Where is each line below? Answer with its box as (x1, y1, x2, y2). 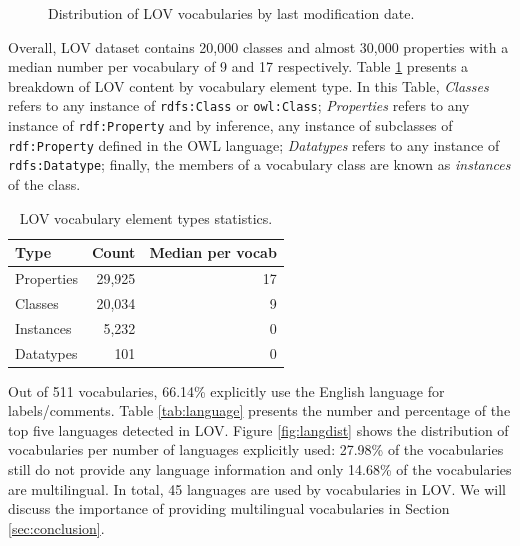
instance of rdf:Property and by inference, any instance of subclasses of (8, 115, 453, 136)
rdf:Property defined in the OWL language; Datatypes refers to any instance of (8, 134, 500, 155)
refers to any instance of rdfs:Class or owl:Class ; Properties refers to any (8, 95, 470, 116)
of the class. (8, 174, 81, 194)
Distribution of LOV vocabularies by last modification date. (48, 3, 415, 23)
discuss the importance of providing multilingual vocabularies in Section (8, 498, 450, 519)
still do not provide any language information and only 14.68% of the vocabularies (8, 459, 512, 480)
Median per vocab (149, 242, 277, 263)
